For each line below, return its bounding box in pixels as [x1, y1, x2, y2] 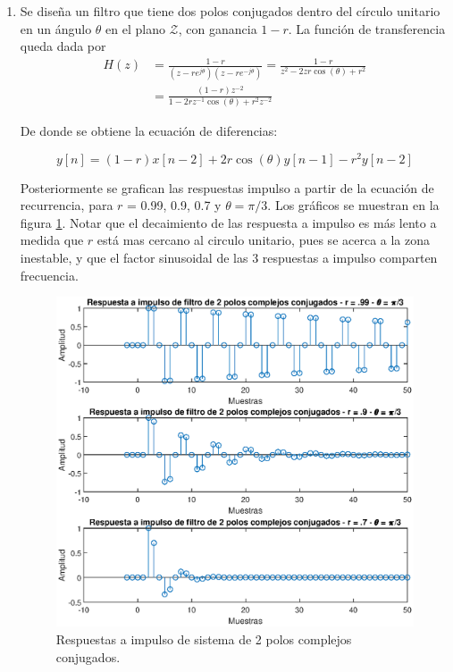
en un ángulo [20, 19, 92, 38]
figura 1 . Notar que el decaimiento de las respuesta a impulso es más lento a [20, 213, 437, 231]
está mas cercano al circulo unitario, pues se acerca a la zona [96, 231, 431, 249]
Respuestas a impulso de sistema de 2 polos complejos [55, 630, 352, 649]
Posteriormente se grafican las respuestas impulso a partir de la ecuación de [20, 178, 434, 197]
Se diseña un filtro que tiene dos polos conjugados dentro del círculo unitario [20, 2, 440, 20]
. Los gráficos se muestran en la [267, 196, 440, 214]
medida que [20, 231, 84, 249]
